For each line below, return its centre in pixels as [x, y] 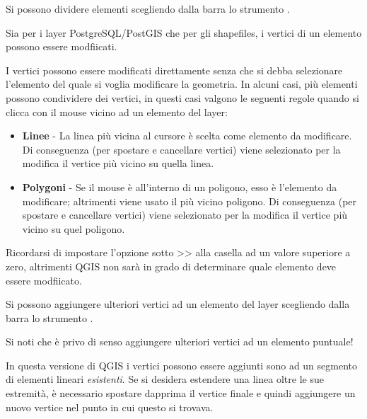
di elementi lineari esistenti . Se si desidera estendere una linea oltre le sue [165, 379]
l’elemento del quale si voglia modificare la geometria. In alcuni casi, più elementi [182, 84]
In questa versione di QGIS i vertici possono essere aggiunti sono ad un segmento [182, 365]
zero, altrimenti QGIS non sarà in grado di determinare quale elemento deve [171, 266]
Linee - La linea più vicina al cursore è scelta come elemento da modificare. [187, 136]
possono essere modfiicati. [62, 46]
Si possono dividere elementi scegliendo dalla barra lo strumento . [148, 8]
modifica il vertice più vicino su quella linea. [118, 163]
